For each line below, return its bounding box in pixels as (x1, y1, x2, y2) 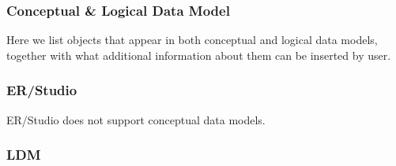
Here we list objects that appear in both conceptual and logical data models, (6, 31, 378, 48)
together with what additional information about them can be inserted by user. (6, 46, 391, 63)
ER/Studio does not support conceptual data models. (6, 111, 266, 127)
